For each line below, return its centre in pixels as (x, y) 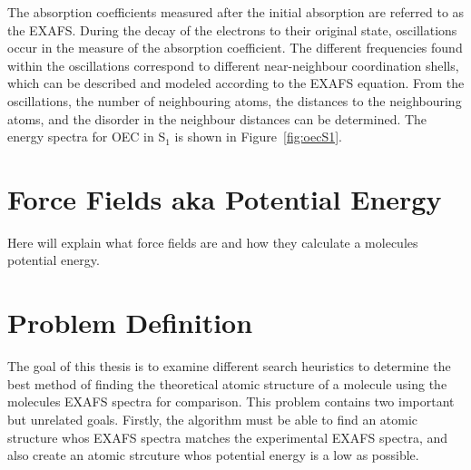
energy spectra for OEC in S (87, 137)
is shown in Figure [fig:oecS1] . (258, 137)
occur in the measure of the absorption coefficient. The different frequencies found (235, 48)
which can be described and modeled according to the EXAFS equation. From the (236, 83)
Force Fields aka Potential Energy (225, 198)
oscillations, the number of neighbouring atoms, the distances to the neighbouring (235, 100)
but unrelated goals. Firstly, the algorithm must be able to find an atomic (213, 419)
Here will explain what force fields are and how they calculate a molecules (213, 242)
